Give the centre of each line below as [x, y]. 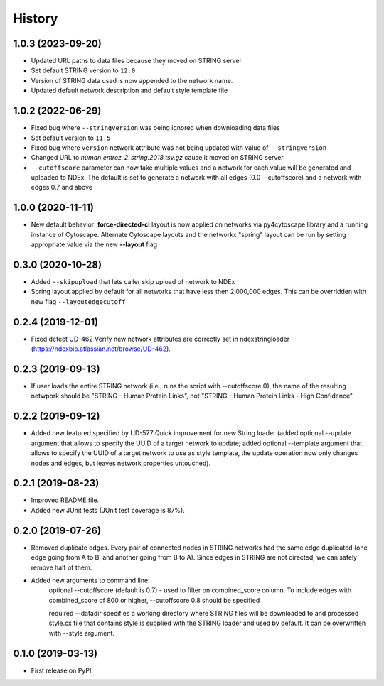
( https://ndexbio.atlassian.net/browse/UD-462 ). [101, 349]
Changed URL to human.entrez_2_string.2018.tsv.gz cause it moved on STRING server [157, 158]
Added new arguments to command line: [90, 580]
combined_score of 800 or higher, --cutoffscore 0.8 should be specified [154, 600]
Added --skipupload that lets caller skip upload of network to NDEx [133, 282]
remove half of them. [62, 567]
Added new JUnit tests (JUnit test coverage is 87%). [108, 510]
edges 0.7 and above [62, 187]
